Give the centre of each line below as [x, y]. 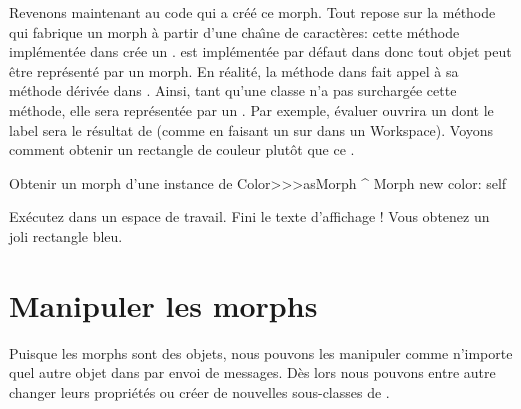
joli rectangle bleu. [66, 235]
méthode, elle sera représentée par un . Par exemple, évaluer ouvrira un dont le [251, 109]
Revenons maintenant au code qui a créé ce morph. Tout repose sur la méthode [252, 12]
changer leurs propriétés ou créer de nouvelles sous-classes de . [199, 391]
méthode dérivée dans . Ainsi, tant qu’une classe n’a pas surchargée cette [233, 90]
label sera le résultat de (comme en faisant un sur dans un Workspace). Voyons [251, 129]
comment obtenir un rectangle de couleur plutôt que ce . [182, 149]
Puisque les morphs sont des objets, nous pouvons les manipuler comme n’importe [261, 352]
